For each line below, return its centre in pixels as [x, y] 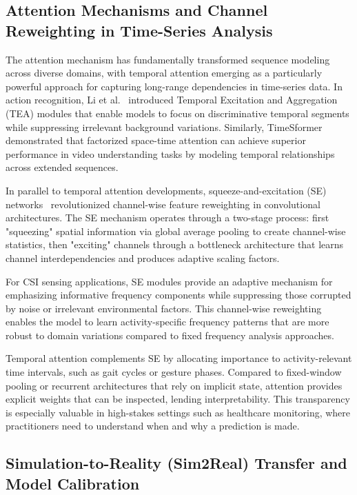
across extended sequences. [62, 167]
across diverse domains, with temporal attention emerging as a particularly [164, 73]
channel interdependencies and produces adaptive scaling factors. [143, 257]
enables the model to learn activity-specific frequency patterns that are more [167, 322]
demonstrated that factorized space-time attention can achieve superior [156, 140]
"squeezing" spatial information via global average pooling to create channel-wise [176, 231]
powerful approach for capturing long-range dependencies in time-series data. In [174, 86]
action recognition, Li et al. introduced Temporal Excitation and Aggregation [172, 100]
